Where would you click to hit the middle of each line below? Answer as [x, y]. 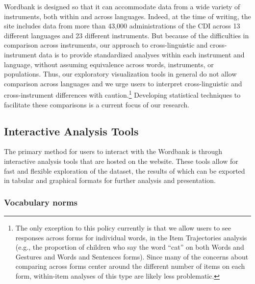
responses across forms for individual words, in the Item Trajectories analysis [131, 237]
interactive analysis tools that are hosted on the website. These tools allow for [121, 161]
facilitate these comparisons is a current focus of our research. [97, 104]
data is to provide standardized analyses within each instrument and [142, 54]
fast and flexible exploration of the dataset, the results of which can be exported [125, 170]
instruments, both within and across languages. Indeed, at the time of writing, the [127, 16]
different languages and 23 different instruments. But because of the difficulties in [127, 35]
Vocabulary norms [41, 202]
